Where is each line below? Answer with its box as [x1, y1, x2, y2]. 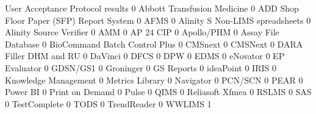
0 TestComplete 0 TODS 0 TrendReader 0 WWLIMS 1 [5, 97, 212, 110]
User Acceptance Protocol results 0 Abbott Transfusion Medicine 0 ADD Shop [5, 2, 299, 14]
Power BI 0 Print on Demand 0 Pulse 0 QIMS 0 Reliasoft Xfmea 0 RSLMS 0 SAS [5, 85, 312, 98]
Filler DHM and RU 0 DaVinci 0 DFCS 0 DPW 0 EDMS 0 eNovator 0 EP [5, 49, 285, 62]
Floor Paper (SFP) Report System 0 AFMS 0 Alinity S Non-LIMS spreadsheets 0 [5, 13, 311, 26]
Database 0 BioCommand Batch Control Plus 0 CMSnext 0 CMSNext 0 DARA [5, 37, 303, 50]
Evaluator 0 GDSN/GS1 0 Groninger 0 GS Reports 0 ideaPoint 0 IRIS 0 [5, 61, 276, 74]
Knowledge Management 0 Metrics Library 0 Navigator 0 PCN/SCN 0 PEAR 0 [5, 73, 303, 86]
